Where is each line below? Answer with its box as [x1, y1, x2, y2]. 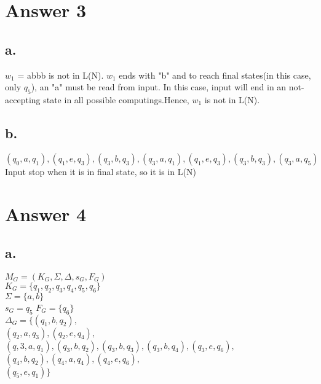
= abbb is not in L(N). [17, 68, 104, 81]
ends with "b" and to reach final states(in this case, [119, 68, 311, 81]
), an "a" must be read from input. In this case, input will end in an [31, 80, 287, 93]
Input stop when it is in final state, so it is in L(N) [5, 165, 196, 178]
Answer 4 [5, 201, 87, 226]
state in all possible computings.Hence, [43, 93, 189, 106]
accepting [5, 93, 41, 106]
